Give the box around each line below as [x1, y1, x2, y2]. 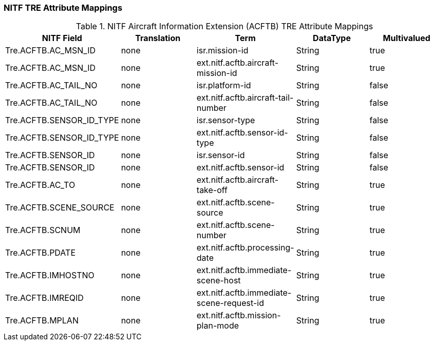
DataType [313, 33, 351, 44]
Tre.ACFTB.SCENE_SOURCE [5, 202, 115, 213]
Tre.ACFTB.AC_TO [5, 180, 76, 190]
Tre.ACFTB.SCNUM [5, 225, 81, 236]
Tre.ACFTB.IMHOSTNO [5, 270, 95, 281]
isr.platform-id [196, 80, 251, 91]
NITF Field [42, 33, 82, 44]
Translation [135, 33, 181, 44]
